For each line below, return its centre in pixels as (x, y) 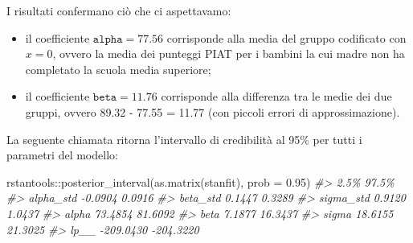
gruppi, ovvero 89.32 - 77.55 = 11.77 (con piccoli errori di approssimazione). (213, 111)
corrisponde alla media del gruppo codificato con (286, 37)
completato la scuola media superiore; (118, 69)
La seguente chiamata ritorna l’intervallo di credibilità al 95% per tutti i (184, 139)
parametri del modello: (62, 155)
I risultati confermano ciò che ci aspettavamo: (119, 10)
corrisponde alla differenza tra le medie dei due (276, 96)
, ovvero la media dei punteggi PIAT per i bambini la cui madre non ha (229, 54)
